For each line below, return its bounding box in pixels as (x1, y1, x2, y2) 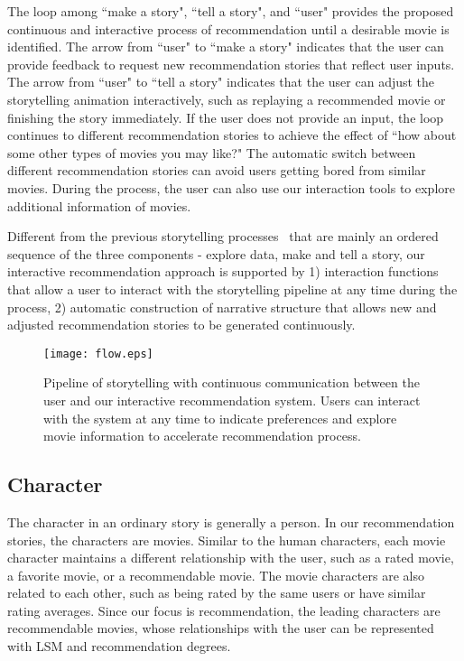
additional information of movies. (7, 196, 191, 215)
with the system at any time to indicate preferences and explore (43, 408, 397, 427)
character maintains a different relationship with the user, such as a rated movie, (7, 548, 454, 567)
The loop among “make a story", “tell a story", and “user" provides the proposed (7, 2, 454, 20)
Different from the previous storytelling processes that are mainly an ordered (7, 227, 439, 246)
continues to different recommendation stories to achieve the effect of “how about (7, 126, 457, 144)
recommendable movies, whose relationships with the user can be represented (7, 619, 434, 638)
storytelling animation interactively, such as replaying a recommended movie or (7, 89, 446, 108)
